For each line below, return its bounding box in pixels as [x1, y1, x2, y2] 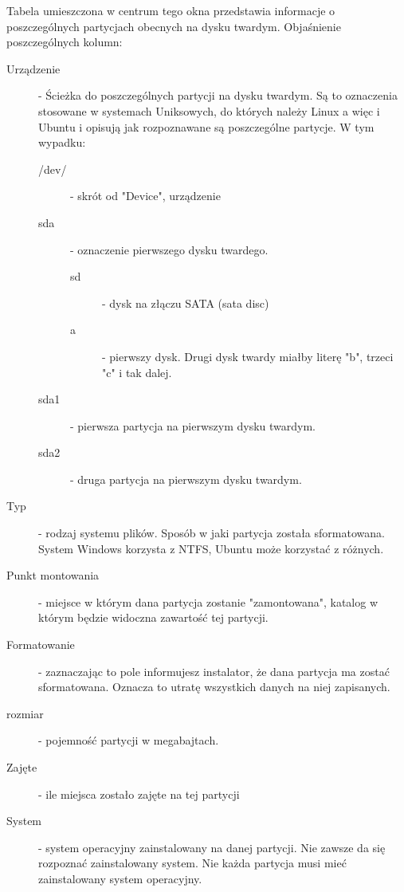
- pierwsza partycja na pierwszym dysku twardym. [70, 417, 316, 434]
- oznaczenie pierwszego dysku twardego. [70, 241, 269, 257]
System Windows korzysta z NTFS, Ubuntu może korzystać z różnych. [38, 540, 384, 556]
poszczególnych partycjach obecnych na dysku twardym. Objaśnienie [6, 18, 341, 34]
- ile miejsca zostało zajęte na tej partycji [38, 785, 240, 802]
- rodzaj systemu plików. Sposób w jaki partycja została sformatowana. [38, 525, 385, 541]
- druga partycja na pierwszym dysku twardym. [70, 470, 302, 487]
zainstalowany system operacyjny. [38, 870, 202, 886]
